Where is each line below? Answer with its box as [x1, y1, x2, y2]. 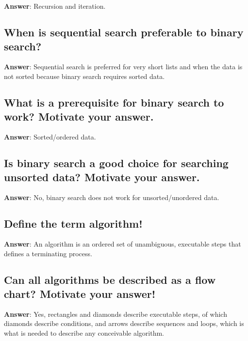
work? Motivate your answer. [4, 109, 154, 124]
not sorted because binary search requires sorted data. [4, 71, 165, 81]
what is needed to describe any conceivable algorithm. [4, 327, 164, 338]
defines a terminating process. [4, 248, 92, 258]
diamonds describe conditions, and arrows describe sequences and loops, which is [4, 318, 244, 328]
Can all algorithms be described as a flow [4, 272, 216, 287]
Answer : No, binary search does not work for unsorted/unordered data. [4, 192, 219, 202]
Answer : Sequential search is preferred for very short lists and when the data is [4, 62, 243, 72]
